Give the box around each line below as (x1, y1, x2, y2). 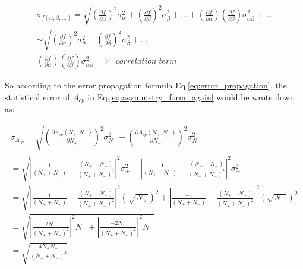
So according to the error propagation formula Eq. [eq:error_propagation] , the (5, 79, 287, 91)
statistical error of (5, 90, 70, 103)
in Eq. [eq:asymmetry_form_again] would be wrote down (87, 90, 295, 103)
